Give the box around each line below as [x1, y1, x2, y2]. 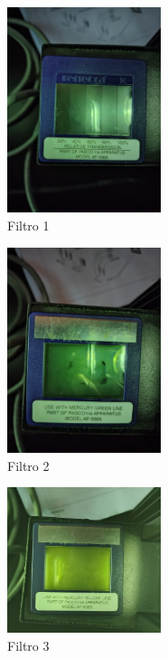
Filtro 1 [7, 215, 50, 234]
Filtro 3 [7, 635, 50, 654]
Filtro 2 [7, 456, 50, 475]
